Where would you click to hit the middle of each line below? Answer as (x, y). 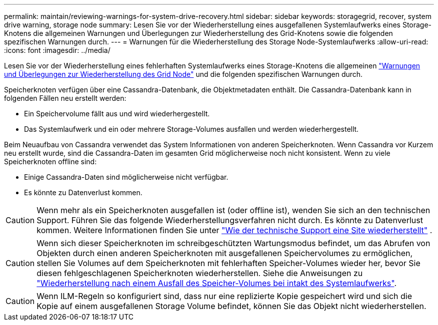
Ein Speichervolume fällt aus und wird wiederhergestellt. (117, 114)
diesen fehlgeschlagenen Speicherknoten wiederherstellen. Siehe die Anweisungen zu (200, 273)
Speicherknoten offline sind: (50, 162)
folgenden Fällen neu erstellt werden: (65, 98)
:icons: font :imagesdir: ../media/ (57, 50)
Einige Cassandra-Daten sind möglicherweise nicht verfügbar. (126, 177)
